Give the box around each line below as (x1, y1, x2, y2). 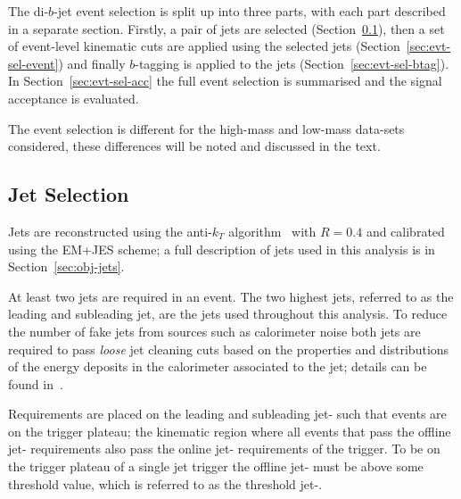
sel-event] (8, 54, 59, 72)
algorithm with (228, 221, 317, 240)
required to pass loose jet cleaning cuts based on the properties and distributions (8, 339, 449, 358)
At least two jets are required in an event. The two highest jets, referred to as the (8, 287, 454, 305)
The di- (8, 2, 49, 20)
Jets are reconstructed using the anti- (8, 221, 212, 240)
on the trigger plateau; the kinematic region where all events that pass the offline (8, 421, 451, 440)
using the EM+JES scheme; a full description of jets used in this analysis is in (8, 239, 435, 258)
